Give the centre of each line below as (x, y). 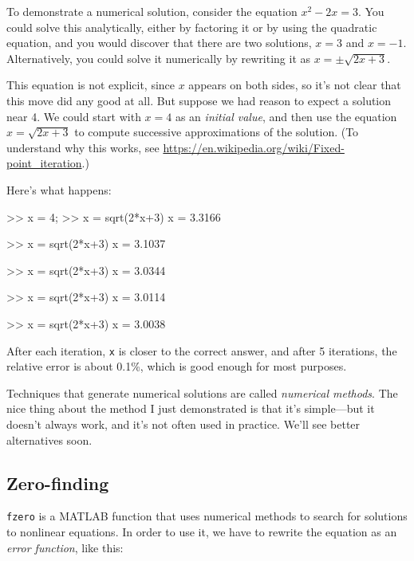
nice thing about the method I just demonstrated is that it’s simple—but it (191, 408)
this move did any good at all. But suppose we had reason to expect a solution (199, 100)
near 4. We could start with (74, 116)
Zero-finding (58, 483)
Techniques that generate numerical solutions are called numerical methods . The (202, 392)
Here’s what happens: (59, 189)
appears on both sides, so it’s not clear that (295, 85)
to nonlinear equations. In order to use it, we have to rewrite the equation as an (202, 531)
